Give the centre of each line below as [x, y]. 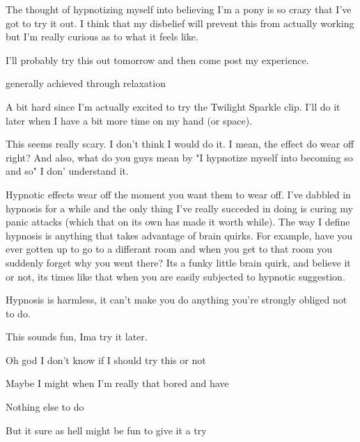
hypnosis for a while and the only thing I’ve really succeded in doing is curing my [179, 208]
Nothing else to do [45, 407]
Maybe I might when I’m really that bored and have [117, 383]
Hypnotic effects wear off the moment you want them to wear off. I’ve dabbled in [178, 194]
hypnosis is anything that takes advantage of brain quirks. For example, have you [179, 235]
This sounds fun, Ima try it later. [77, 337]
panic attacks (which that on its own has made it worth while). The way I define [178, 222]
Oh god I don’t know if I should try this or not [106, 360]
